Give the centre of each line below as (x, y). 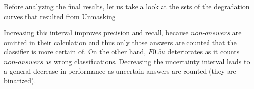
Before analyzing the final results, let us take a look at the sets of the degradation (127, 6)
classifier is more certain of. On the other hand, (75, 52)
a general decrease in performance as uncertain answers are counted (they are (120, 71)
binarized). (20, 80)
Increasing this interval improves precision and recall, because (96, 33)
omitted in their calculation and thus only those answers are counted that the (120, 42)
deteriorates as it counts (204, 52)
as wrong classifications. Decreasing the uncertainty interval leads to (148, 61)
